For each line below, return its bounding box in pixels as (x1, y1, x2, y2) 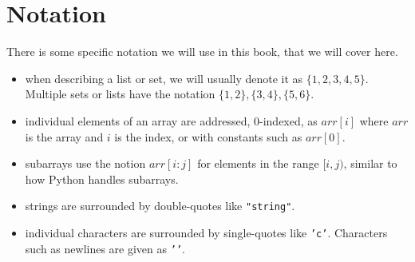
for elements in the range (197, 155, 319, 172)
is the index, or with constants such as (114, 128, 302, 145)
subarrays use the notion (25, 155, 146, 172)
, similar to (343, 155, 397, 172)
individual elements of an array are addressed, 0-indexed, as (25, 112, 318, 129)
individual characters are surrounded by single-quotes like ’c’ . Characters (25, 224, 388, 240)
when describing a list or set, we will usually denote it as (25, 69, 303, 86)
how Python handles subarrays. (25, 170, 179, 187)
